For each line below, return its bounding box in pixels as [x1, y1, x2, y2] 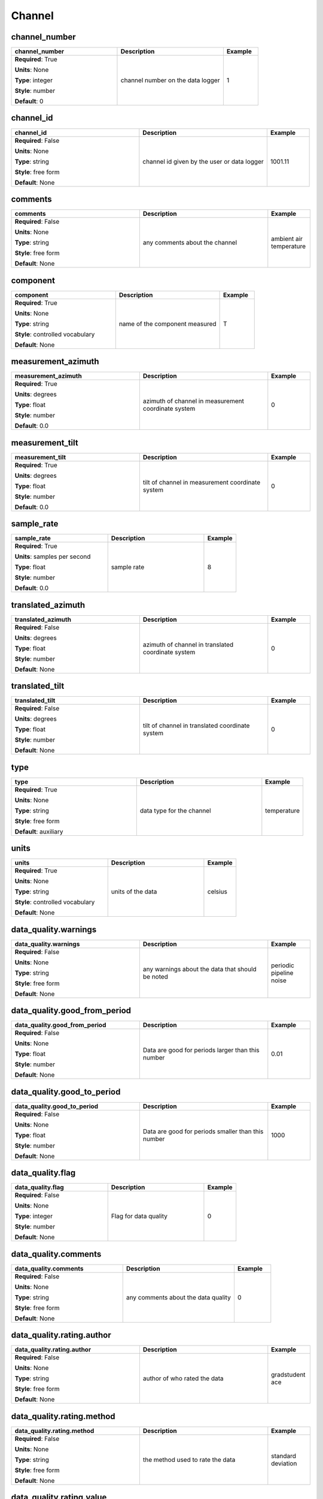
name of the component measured [118, 320, 217, 328]
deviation [271, 1459, 297, 1467]
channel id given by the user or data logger [142, 157, 264, 165]
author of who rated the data [142, 1374, 224, 1383]
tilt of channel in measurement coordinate [142, 478, 261, 486]
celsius [207, 887, 227, 896]
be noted [142, 972, 169, 980]
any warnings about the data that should [142, 965, 257, 973]
